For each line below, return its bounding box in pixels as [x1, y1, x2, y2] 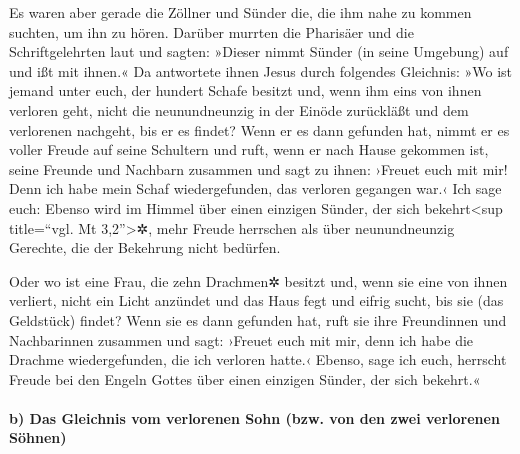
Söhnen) [9, 427, 67, 448]
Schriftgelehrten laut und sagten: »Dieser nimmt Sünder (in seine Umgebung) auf [9, 41, 509, 62]
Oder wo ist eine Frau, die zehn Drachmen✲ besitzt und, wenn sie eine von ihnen [9, 270, 508, 291]
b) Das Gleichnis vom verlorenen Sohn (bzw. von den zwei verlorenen [9, 407, 500, 428]
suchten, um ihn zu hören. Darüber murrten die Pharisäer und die [9, 21, 414, 42]
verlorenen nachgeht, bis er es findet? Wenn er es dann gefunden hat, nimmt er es [9, 119, 510, 140]
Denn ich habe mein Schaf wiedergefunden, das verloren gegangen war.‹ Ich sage [9, 178, 502, 199]
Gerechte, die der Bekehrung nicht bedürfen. [9, 237, 281, 258]
